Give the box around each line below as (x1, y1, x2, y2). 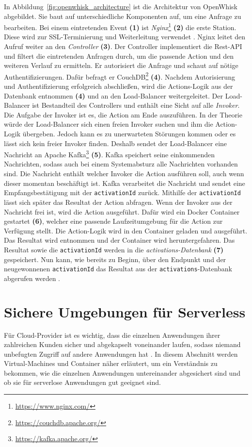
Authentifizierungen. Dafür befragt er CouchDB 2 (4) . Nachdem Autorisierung (4, 70, 235, 82)
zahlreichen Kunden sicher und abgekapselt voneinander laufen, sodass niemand (4, 339, 241, 349)
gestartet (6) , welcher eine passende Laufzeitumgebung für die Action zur (4, 216, 223, 226)
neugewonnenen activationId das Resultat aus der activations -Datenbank (4, 264, 232, 274)
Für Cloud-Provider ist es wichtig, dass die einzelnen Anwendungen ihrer (4, 330, 220, 340)
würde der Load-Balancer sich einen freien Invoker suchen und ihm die (4, 119, 213, 129)
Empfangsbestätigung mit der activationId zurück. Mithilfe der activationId (4, 187, 241, 198)
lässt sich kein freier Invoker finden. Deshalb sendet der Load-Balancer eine (4, 138, 227, 148)
